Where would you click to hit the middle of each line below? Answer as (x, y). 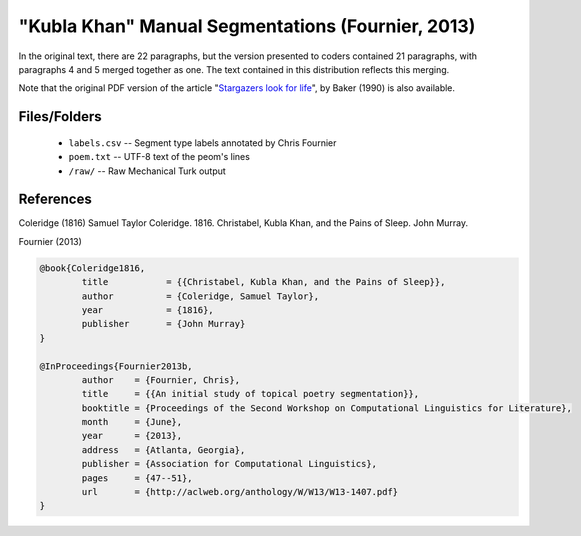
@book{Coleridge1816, (92, 268)
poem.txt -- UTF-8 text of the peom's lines (159, 157)
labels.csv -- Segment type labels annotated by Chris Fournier (202, 142)
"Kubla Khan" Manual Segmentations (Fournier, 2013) (247, 26)
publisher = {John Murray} (163, 324)
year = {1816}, (147, 309)
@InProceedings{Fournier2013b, (116, 366)
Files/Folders (60, 116)
